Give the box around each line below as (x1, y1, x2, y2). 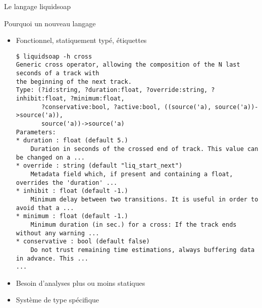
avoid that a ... (16, 204, 74, 212)
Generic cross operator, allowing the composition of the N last (16, 61, 240, 69)
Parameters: (16, 128, 56, 136)
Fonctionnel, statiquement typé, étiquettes (16, 35, 147, 45)
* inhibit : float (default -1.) (16, 187, 128, 195)
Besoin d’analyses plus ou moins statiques (16, 277, 145, 288)
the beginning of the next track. (16, 78, 132, 85)
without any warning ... (16, 229, 99, 237)
